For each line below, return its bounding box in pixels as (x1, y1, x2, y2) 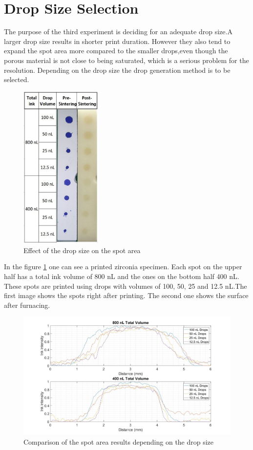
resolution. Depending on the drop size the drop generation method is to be (4, 64, 231, 75)
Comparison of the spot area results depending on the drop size (23, 436, 214, 447)
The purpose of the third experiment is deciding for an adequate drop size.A (4, 26, 232, 37)
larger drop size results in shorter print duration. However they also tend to (4, 36, 231, 46)
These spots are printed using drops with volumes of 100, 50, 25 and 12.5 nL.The (4, 280, 247, 291)
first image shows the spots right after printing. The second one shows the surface (4, 290, 249, 300)
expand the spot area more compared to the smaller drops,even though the (4, 45, 228, 56)
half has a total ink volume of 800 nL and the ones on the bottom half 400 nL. (4, 271, 239, 281)
